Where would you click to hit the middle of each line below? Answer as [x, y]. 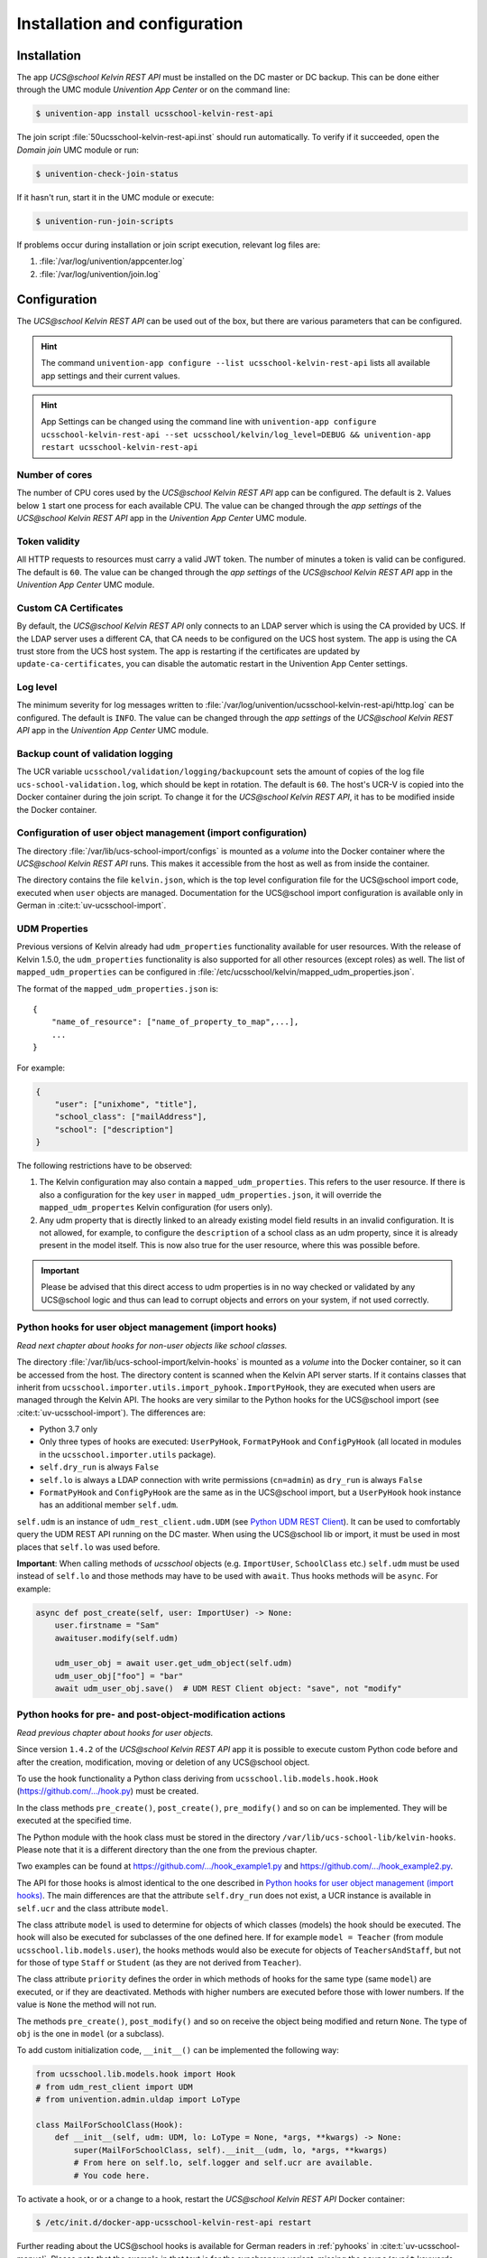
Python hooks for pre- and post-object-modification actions [151, 1714]
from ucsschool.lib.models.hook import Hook [136, 2074]
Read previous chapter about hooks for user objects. [115, 1732]
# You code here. [112, 2175]
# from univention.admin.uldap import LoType [138, 2099]
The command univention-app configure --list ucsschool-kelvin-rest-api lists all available [235, 363]
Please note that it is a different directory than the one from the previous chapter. [167, 1849]
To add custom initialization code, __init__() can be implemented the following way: [178, 2050]
